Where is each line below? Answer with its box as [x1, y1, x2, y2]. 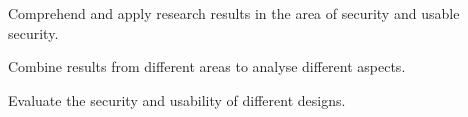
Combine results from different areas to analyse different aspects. [8, 56, 406, 77]
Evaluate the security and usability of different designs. [8, 89, 346, 110]
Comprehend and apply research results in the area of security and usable [8, 3, 460, 23]
